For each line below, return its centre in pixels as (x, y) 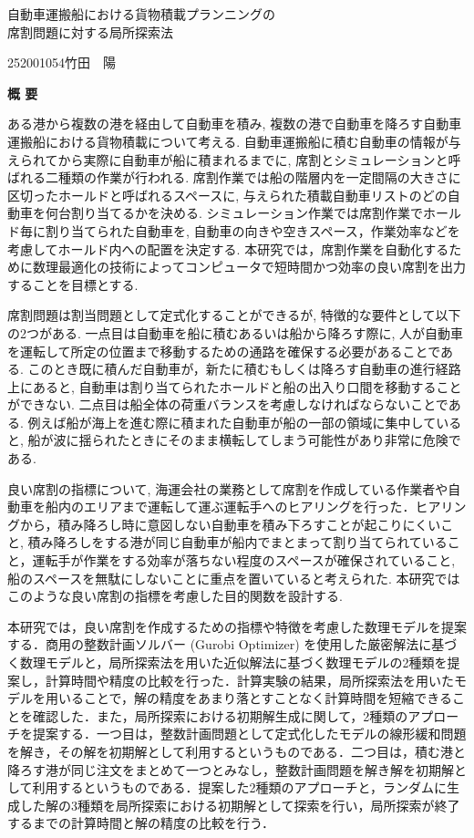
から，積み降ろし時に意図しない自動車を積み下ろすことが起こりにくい (230, 524)
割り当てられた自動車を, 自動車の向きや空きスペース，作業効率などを (252, 230)
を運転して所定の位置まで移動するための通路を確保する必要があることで (224, 351)
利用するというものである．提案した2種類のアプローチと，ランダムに (239, 787)
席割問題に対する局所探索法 (90, 31)
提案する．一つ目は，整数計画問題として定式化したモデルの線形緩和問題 (249, 734)
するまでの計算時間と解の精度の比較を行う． (141, 823)
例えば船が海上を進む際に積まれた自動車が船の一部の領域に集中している (245, 422)
